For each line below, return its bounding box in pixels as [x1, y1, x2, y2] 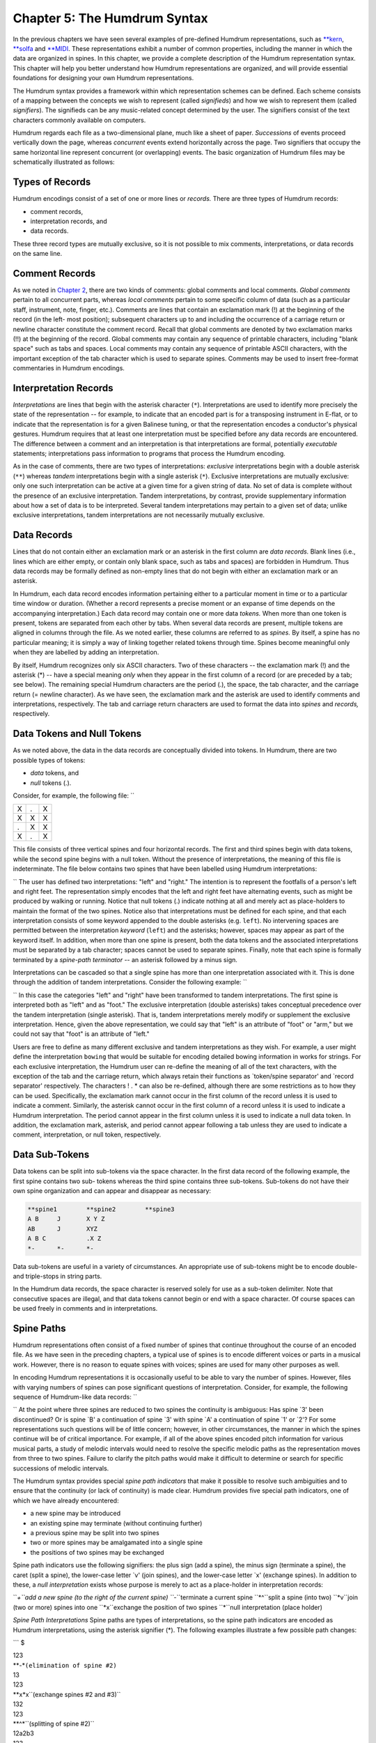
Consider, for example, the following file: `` [13, 791, 135, 800]
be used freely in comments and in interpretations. [13, 1304, 158, 1313]
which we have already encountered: [13, 1496, 119, 1505]
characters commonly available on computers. [13, 116, 146, 124]
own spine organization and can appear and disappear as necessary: [13, 1186, 212, 1195]
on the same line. [13, 250, 63, 258]
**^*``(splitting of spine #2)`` [13, 1719, 95, 1728]
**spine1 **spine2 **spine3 [27, 1205, 175, 1213]
